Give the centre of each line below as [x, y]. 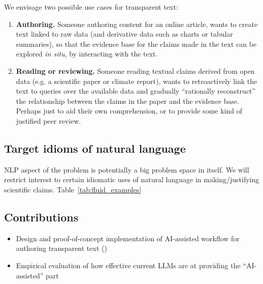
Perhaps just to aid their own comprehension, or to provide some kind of [129, 111]
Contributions [41, 217]
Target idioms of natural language [95, 148]
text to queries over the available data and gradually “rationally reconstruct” [136, 91]
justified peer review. [48, 120]
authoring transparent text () [61, 248]
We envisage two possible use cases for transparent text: [91, 7]
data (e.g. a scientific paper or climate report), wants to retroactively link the [137, 81]
